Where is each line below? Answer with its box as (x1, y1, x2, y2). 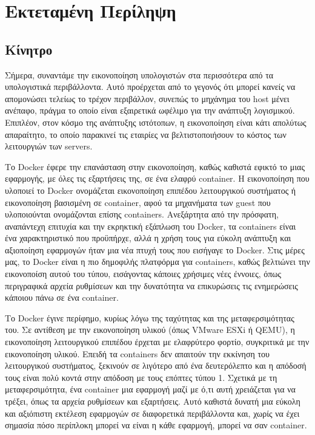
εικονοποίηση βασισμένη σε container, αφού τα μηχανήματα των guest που (5, 196, 271, 208)
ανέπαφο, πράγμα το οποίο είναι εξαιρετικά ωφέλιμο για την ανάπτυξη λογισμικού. (5, 104, 295, 117)
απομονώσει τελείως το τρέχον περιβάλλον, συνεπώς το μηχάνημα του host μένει (5, 92, 290, 104)
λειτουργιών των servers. (5, 140, 93, 152)
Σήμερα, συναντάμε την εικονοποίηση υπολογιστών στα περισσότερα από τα (5, 68, 274, 81)
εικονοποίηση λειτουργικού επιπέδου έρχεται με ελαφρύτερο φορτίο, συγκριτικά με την (5, 335, 310, 348)
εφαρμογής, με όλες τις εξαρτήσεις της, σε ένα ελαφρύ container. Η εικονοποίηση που (5, 172, 310, 185)
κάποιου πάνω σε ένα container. (5, 291, 119, 304)
